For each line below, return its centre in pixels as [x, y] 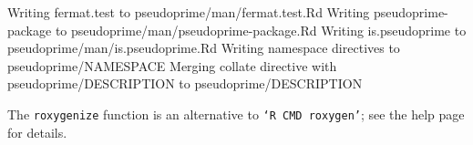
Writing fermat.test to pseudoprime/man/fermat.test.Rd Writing [189, 12]
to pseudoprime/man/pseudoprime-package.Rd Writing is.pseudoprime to [261, 30]
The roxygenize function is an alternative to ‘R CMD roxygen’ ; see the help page [236, 114]
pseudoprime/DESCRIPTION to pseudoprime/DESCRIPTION [185, 83]
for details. [37, 132]
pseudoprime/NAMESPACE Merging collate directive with [172, 65]
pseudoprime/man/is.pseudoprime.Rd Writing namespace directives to [204, 48]
